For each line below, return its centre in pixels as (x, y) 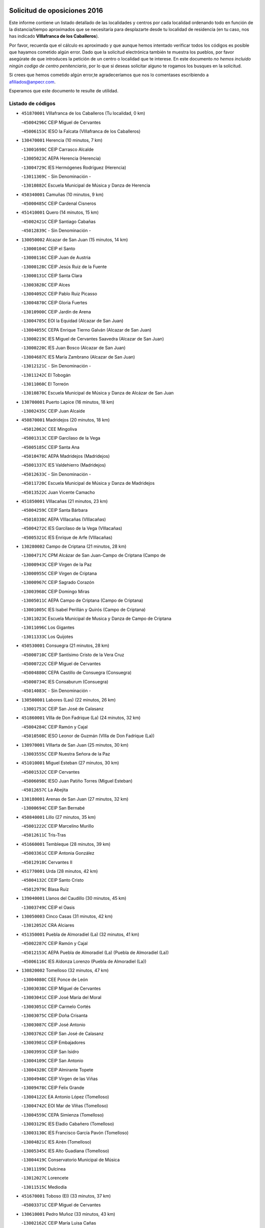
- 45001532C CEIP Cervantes (51, 772)
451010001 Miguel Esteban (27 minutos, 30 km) (70, 763)
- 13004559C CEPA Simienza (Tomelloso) (63, 1115)
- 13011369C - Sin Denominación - (56, 176)
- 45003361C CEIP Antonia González (58, 853)
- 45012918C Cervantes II (47, 862)
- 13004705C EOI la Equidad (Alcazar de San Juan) (72, 321)
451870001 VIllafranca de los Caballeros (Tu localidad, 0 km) (83, 113)
